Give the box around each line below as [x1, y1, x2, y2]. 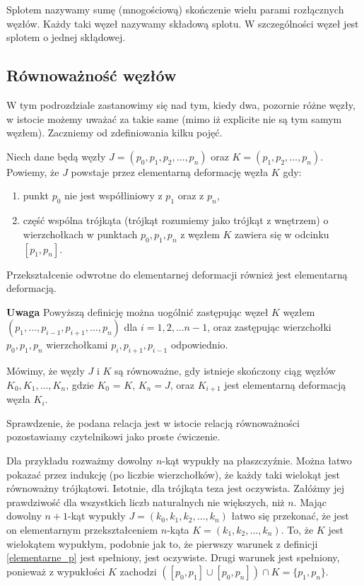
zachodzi [119, 563, 157, 578]
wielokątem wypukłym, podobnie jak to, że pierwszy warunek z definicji [6, 536, 318, 551]
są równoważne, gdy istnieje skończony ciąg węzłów [115, 363, 336, 378]
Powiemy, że [6, 164, 59, 179]
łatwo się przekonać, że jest [231, 508, 349, 523]
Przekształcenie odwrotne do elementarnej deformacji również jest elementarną [6, 266, 348, 281]
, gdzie [66, 377, 94, 392]
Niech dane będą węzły [6, 148, 106, 163]
